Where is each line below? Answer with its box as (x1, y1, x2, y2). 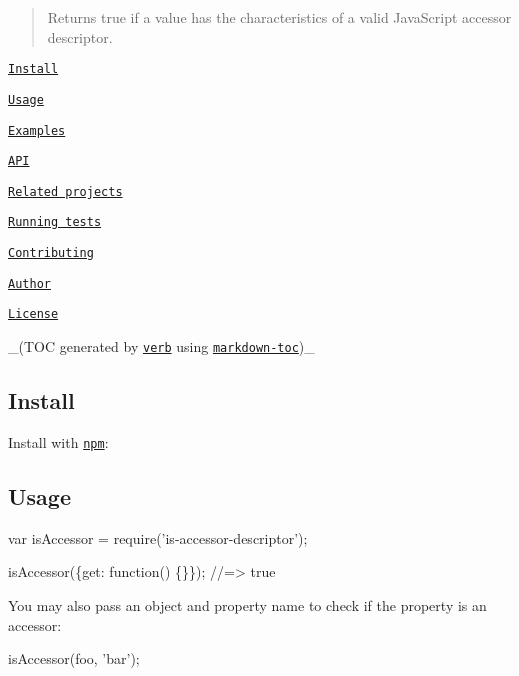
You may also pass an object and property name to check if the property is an (8, 595, 487, 615)
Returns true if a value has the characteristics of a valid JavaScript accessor (47, 7, 512, 27)
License (8, 307, 59, 322)
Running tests (8, 215, 102, 230)
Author (8, 276, 51, 291)
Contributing (8, 246, 94, 261)
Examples (8, 123, 66, 138)
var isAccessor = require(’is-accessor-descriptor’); (8, 527, 308, 548)
